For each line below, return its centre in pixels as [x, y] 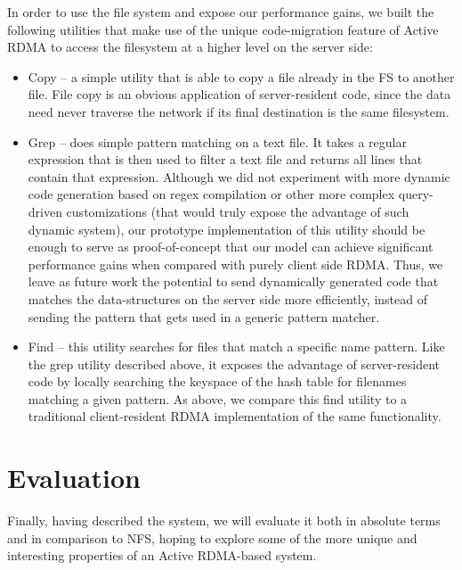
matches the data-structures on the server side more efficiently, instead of [228, 298]
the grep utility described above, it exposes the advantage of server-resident [234, 363]
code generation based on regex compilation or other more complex [211, 194]
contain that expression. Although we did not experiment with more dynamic [239, 176]
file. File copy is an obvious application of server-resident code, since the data [239, 94]
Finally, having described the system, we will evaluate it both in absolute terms [224, 520]
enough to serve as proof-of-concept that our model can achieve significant [231, 247]
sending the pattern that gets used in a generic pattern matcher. [204, 316]
